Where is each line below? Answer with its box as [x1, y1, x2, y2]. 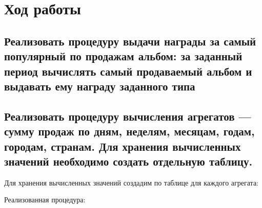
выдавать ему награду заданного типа [4, 78, 195, 94]
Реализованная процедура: [4, 194, 86, 205]
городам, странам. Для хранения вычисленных [4, 138, 241, 154]
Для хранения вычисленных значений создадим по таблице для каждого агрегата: [4, 177, 258, 188]
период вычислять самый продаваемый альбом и [4, 63, 252, 79]
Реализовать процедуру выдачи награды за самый [4, 33, 256, 49]
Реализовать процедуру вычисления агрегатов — [4, 108, 251, 124]
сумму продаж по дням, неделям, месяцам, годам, [4, 123, 255, 139]
